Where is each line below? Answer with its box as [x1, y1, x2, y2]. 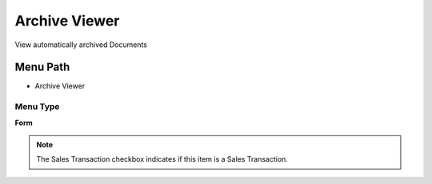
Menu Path [14, 61, 70, 74]
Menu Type [14, 101, 60, 112]
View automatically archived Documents [14, 40, 148, 49]
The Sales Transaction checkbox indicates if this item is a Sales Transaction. [36, 155, 288, 164]
